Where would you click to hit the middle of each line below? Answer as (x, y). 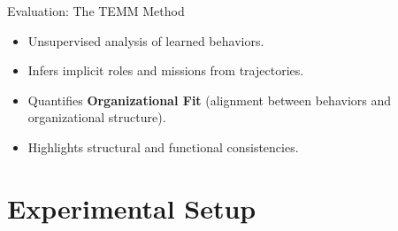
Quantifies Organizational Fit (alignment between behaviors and (210, 100)
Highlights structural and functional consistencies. (163, 146)
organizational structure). (97, 117)
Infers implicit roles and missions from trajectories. (166, 70)
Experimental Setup (132, 208)
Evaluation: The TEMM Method (96, 11)
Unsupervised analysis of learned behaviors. (146, 40)
